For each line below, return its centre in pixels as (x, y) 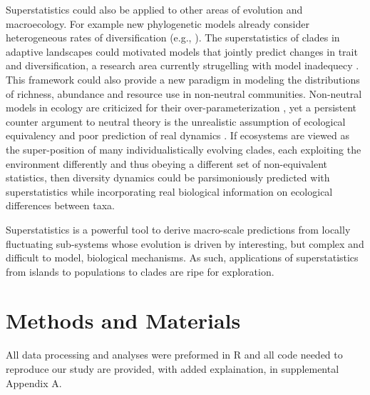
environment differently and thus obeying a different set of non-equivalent (167, 163)
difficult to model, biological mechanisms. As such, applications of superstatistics (182, 257)
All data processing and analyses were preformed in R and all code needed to (174, 355)
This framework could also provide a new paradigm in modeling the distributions (183, 79)
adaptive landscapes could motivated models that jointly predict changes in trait (182, 51)
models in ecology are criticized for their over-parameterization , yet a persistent (181, 107)
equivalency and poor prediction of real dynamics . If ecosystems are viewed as (178, 135)
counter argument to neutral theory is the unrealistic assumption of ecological (176, 121)
